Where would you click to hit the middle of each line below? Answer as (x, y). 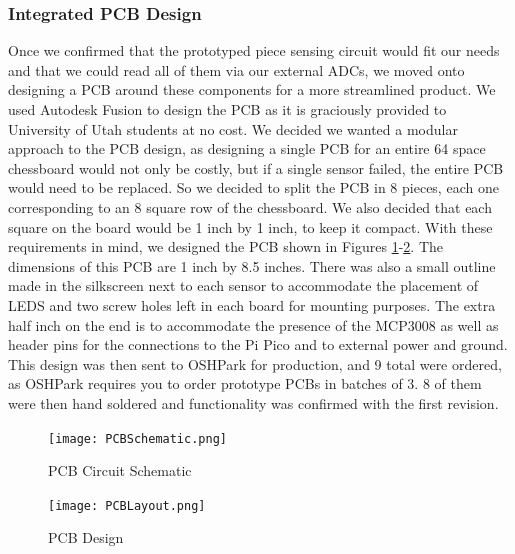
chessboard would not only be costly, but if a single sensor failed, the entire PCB (256, 167)
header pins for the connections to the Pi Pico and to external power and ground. (258, 344)
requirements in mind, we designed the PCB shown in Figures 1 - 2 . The (225, 246)
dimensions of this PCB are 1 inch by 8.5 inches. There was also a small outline (252, 265)
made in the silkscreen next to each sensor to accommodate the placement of (243, 285)
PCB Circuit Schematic (120, 470)
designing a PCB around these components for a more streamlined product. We (252, 89)
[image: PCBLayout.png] (127, 505)
